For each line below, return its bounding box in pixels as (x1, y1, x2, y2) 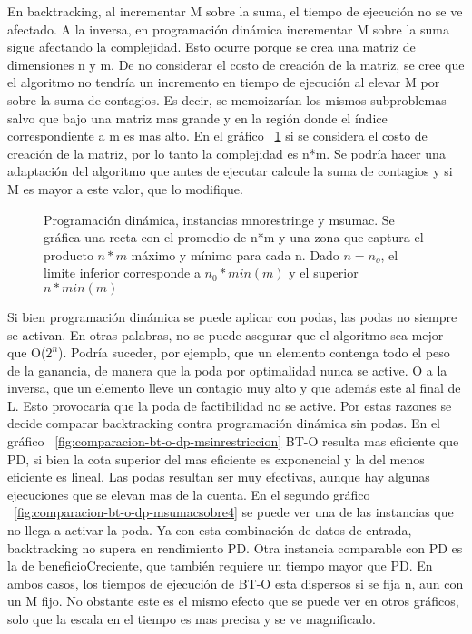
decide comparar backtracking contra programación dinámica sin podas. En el (7, 414, 440, 433)
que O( (7, 343, 46, 362)
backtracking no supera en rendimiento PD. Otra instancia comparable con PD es (7, 538, 463, 557)
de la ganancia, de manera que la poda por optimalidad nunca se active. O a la (7, 360, 447, 379)
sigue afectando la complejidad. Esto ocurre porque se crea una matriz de (7, 37, 416, 56)
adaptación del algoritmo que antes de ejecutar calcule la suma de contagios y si (7, 161, 453, 180)
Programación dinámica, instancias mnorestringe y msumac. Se (44, 210, 395, 229)
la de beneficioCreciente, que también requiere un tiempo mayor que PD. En (7, 556, 433, 575)
